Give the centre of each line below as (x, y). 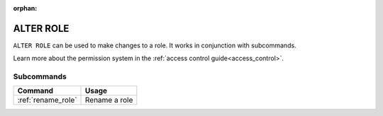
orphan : (25, 8)
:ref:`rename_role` (47, 100)
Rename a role (109, 100)
